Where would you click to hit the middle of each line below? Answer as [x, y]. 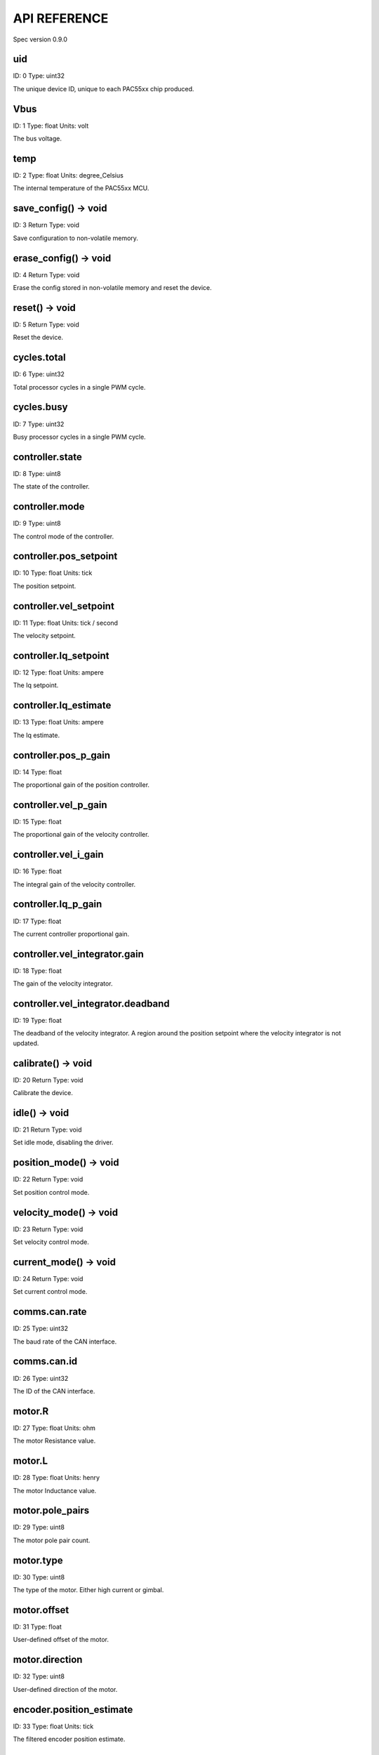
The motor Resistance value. [54, 1441]
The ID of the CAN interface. [54, 1391]
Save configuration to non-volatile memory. [75, 238]
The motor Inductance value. [55, 1490]
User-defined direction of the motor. [65, 1689]
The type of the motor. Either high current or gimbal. [88, 1590]
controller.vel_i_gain [59, 855]
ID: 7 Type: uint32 [39, 424]
